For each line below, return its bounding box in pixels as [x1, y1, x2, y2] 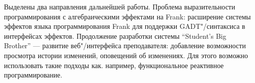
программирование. [4, 70, 63, 80]
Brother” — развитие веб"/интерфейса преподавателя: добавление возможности [4, 40, 246, 51]
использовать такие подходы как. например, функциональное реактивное [4, 60, 224, 70]
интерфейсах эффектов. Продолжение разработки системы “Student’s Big [4, 30, 226, 41]
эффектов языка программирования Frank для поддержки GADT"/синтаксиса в [4, 21, 246, 31]
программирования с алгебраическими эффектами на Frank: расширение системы [4, 11, 251, 21]
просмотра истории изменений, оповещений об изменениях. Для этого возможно [4, 50, 248, 60]
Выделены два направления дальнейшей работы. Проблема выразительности [4, 1, 235, 11]
